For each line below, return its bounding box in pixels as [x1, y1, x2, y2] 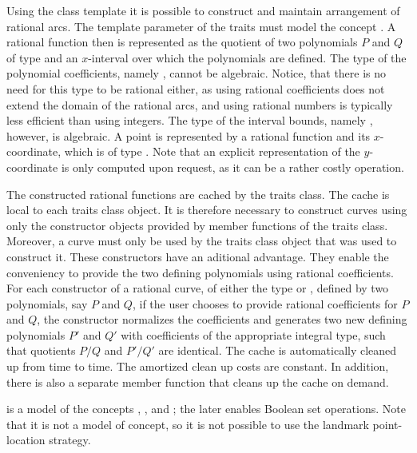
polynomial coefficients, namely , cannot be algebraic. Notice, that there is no [6, 65, 387, 81]
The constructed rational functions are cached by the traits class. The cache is [6, 185, 390, 202]
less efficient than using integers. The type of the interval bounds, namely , [6, 112, 373, 129]
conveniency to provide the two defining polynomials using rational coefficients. [6, 264, 394, 280]
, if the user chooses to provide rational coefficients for [132, 295, 398, 312]
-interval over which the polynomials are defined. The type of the [88, 49, 407, 66]
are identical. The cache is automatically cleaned [158, 342, 397, 359]
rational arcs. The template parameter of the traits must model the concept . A [6, 18, 396, 34]
